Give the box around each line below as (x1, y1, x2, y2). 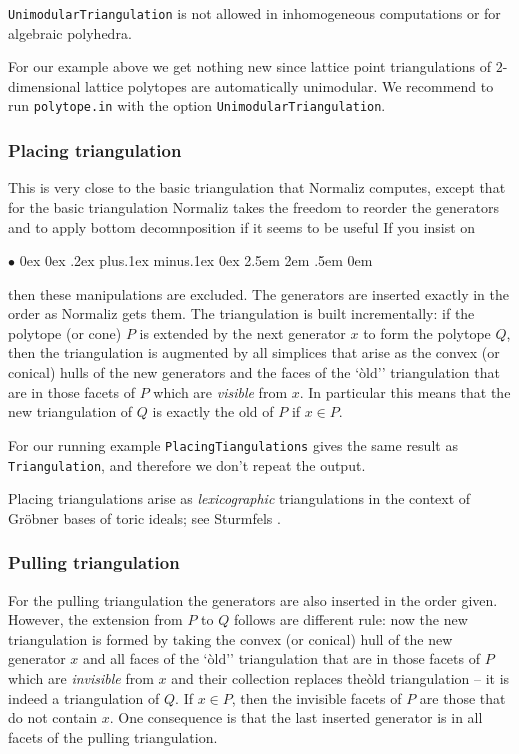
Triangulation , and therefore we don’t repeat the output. (8, 454, 366, 475)
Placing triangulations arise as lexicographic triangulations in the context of (8, 488, 471, 509)
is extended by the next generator (139, 322, 346, 343)
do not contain (8, 707, 98, 728)
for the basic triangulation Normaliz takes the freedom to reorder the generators (8, 196, 499, 217)
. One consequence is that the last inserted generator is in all (109, 707, 483, 728)
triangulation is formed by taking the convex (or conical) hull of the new (8, 628, 453, 649)
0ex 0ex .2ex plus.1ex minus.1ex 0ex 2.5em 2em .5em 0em (19, 250, 373, 271)
